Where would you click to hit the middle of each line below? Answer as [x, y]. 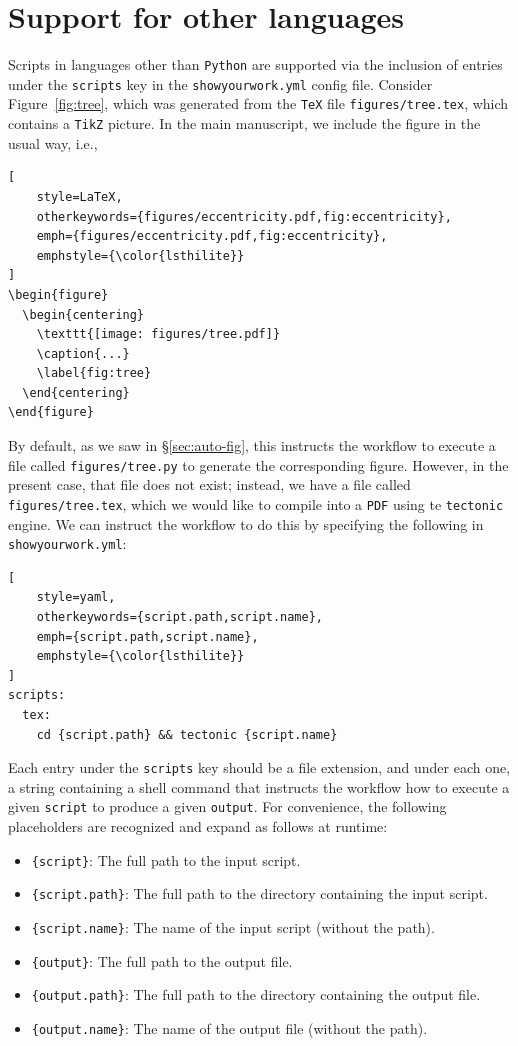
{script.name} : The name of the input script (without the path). [233, 926]
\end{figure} [51, 412]
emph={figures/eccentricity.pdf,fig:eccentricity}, [212, 236]
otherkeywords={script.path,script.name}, [179, 617]
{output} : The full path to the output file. [162, 960]
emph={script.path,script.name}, [147, 636]
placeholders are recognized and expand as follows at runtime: [198, 826]
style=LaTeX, [79, 196]
